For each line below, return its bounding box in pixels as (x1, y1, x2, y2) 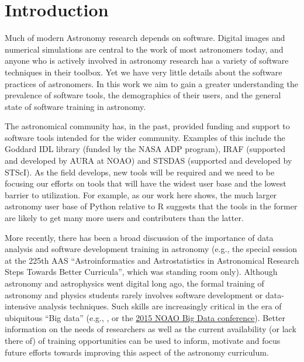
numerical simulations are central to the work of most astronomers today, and (5, 43, 284, 55)
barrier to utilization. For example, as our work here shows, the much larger (5, 188, 277, 201)
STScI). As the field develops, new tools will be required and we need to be (5, 166, 275, 178)
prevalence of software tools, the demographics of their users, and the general (5, 89, 281, 101)
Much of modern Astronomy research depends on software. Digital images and (5, 32, 285, 44)
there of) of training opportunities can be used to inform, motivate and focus (5, 334, 281, 346)
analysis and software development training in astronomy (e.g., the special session (5, 243, 298, 255)
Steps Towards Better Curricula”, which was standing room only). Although (5, 266, 278, 278)
